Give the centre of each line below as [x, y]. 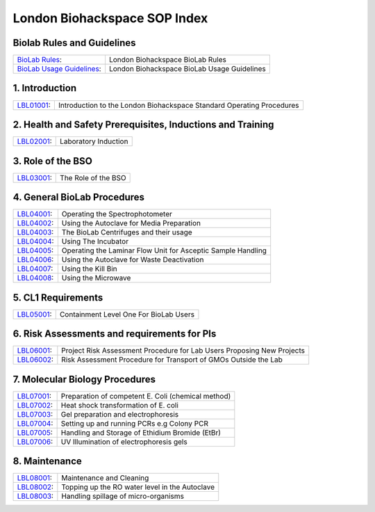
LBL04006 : [35, 259]
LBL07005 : [35, 433]
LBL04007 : [35, 269]
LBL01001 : [34, 105]
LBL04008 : [35, 278]
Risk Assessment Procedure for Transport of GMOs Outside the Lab [172, 360]
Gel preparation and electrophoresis [120, 414]
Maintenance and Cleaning [105, 478]
